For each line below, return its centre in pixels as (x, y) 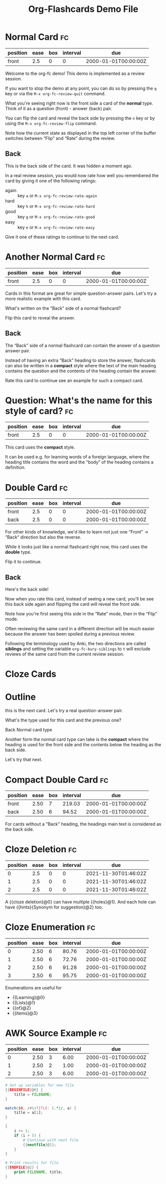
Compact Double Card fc (57, 780)
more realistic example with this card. (43, 298)
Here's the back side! (27, 590)
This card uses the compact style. (40, 447)
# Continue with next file (51, 1140)
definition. (15, 467)
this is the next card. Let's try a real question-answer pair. (64, 711)
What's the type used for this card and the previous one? (63, 720)
